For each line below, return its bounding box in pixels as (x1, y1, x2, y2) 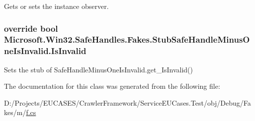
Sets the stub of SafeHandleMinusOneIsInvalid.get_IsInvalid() (4, 64, 193, 74)
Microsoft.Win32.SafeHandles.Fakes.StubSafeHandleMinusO (4, 33, 250, 46)
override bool (4, 22, 58, 34)
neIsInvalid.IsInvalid (4, 45, 86, 57)
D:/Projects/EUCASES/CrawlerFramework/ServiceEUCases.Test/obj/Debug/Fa (4, 97, 251, 108)
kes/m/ (4, 107, 26, 118)
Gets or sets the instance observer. (4, 1, 109, 11)
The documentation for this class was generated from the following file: (4, 81, 220, 91)
